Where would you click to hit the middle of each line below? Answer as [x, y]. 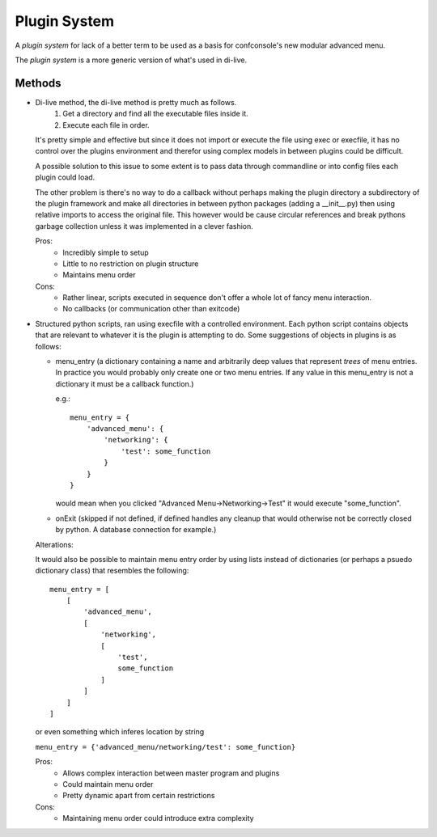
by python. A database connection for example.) [136, 530]
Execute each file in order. [106, 125]
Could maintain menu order [108, 784]
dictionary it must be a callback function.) [125, 383]
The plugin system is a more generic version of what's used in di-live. [131, 60]
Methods [38, 83]
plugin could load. [65, 177]
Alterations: [55, 544]
